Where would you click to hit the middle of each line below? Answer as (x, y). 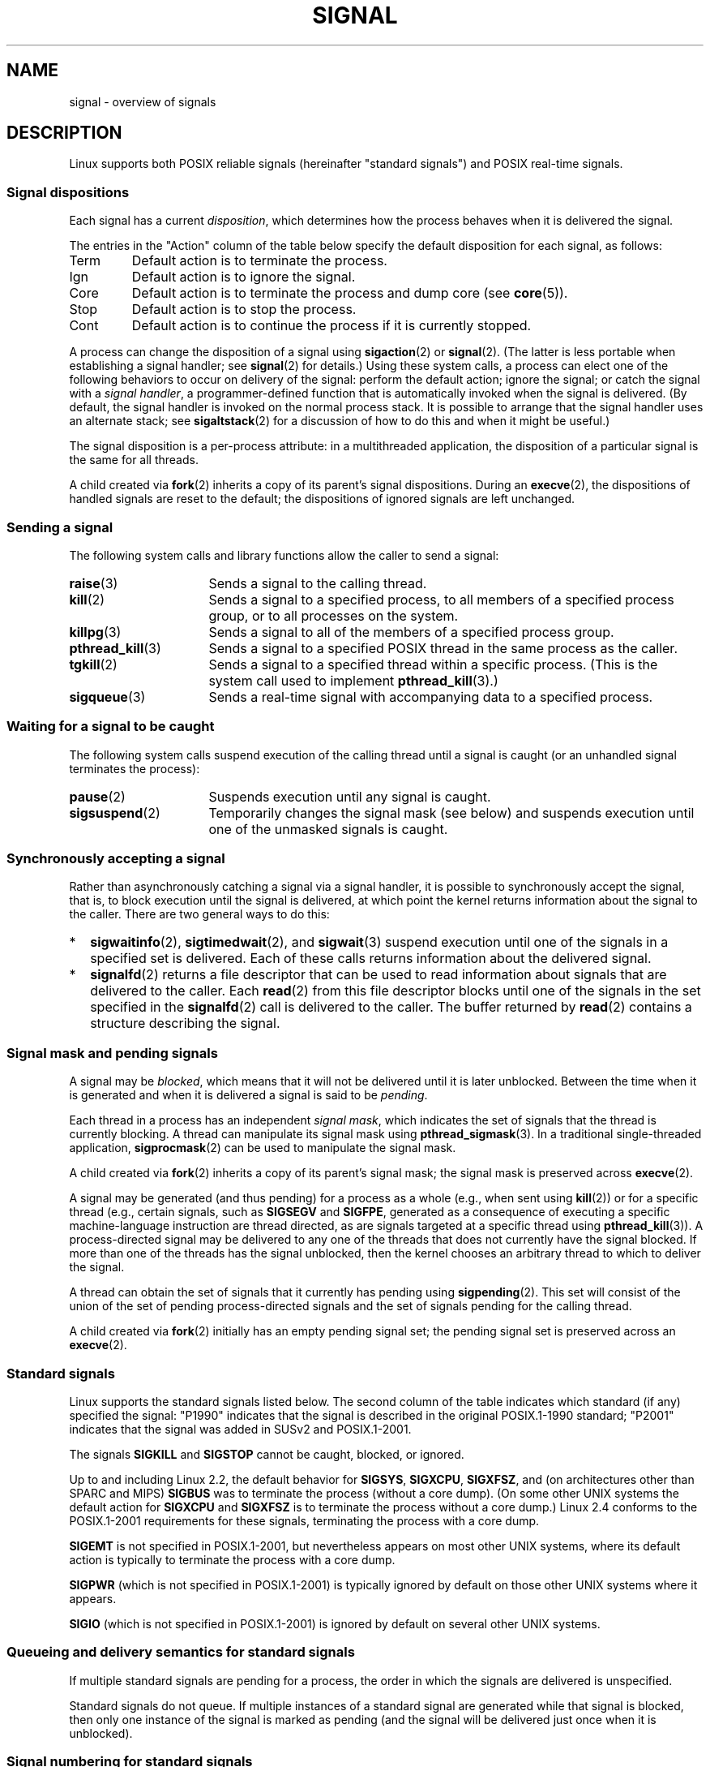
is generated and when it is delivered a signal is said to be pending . (248, 1095)
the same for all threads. (134, 460)
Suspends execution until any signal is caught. (350, 796)
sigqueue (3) (107, 696)
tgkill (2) (93, 664)
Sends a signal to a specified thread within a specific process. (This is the (433, 664)
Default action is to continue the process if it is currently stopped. (331, 326)
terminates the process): (135, 768)
